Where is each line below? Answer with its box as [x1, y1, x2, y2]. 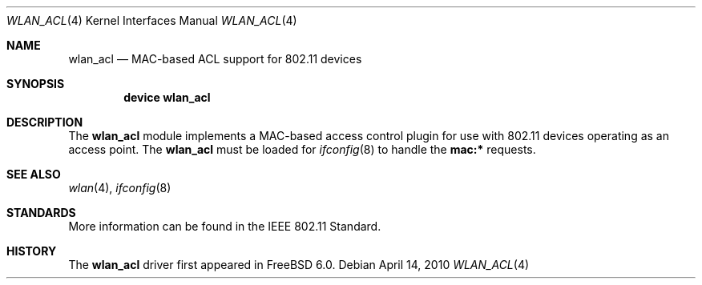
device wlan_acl [123, 90, 211, 104]
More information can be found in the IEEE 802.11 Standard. [68, 219, 381, 233]
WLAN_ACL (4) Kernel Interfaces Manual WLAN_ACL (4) [6, 14, 297, 27]
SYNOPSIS [6, 77, 65, 90]
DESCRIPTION [6, 115, 83, 129]
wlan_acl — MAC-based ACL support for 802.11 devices [68, 52, 362, 66]
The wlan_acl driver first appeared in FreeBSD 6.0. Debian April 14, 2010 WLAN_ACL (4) [68, 258, 530, 271]
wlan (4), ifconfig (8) [68, 181, 171, 195]
